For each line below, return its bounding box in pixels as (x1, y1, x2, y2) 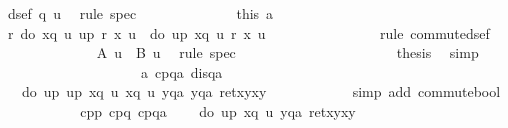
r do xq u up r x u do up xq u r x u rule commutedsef (7, 22, 490, 43)
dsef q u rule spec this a (7, 3, 274, 23)
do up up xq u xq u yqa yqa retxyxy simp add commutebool (21, 81, 501, 102)
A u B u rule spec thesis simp (96, 42, 479, 63)
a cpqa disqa (140, 61, 223, 82)
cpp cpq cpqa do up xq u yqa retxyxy (80, 100, 356, 121)
